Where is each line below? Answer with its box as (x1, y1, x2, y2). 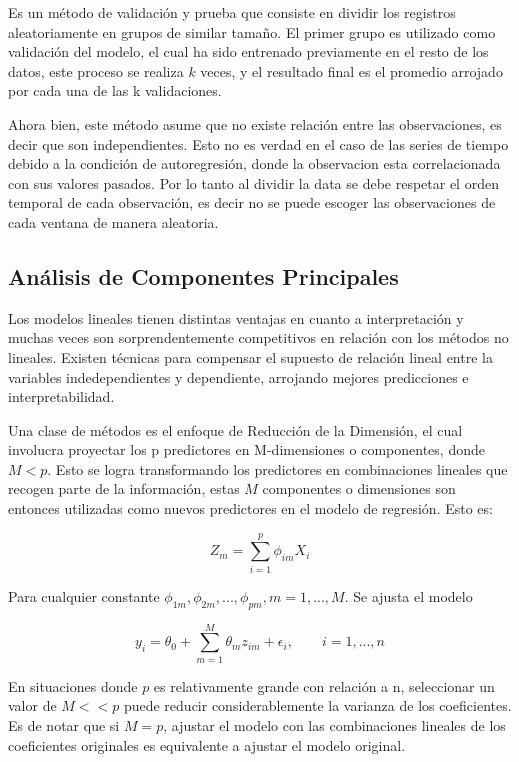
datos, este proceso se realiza (8, 60, 184, 81)
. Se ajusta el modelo (344, 585, 473, 606)
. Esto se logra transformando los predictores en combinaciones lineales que (47, 458, 508, 479)
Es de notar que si (8, 714, 120, 735)
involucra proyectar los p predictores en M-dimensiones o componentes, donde (8, 439, 485, 460)
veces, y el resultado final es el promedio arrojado (200, 60, 503, 81)
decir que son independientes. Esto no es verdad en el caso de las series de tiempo (8, 133, 509, 154)
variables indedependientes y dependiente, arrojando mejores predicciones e (8, 366, 469, 387)
